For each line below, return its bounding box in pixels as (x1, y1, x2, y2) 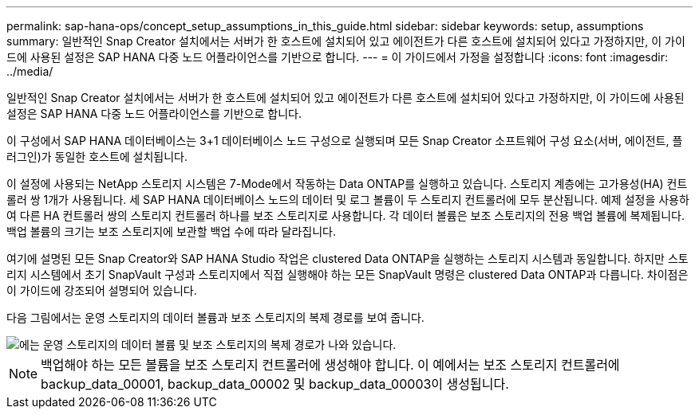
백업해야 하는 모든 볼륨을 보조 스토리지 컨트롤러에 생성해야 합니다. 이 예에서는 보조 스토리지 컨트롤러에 (41, 357, 620, 373)
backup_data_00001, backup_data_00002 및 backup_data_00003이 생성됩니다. (41, 376, 509, 392)
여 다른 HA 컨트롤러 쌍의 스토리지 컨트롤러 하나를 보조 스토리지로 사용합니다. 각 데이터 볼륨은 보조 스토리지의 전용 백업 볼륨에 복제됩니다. (6, 209, 685, 222)
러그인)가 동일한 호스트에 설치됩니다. (6, 150, 188, 163)
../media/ (6, 65, 53, 78)
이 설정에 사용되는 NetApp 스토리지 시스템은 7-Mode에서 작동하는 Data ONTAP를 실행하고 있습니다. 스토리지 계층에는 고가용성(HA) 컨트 (6, 177, 688, 190)
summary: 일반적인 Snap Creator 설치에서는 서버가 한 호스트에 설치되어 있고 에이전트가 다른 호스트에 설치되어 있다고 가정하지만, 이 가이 (6, 34, 685, 48)
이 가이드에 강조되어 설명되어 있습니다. (6, 284, 197, 297)
